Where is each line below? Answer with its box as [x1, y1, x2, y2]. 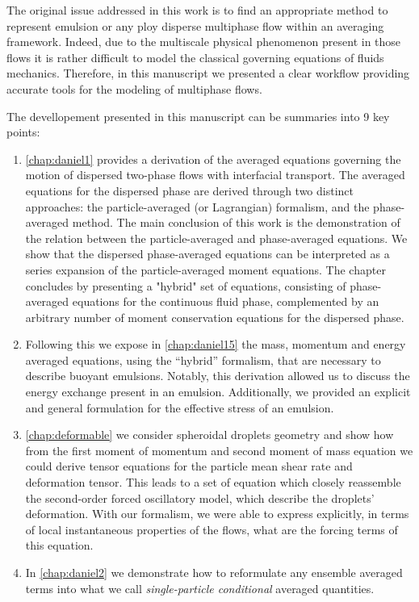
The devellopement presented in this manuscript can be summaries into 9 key [6, 107, 390, 124]
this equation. [25, 537, 94, 554]
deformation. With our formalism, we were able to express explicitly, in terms [25, 505, 409, 522]
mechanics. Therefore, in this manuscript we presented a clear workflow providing [6, 65, 410, 82]
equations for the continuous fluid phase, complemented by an [72, 293, 379, 310]
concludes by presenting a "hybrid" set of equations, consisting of [25, 277, 346, 294]
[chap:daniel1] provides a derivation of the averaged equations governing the [25, 150, 401, 167]
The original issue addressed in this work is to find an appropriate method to [6, 2, 388, 18]
